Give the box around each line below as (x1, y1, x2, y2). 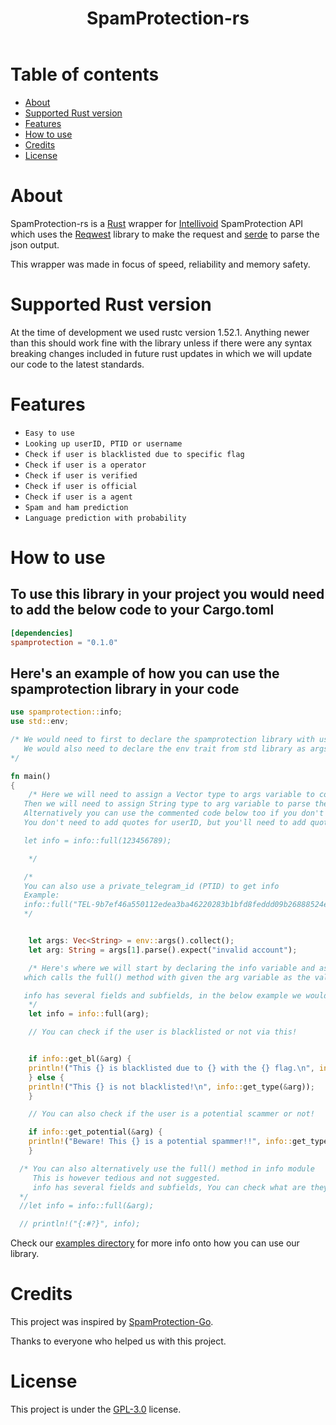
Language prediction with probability (24, 513, 187, 523)
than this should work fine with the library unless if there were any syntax (10, 337, 313, 349)
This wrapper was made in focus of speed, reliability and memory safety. (10, 258, 311, 270)
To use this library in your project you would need (10, 586, 325, 603)
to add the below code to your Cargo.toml (10, 602, 275, 619)
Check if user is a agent (24, 492, 133, 502)
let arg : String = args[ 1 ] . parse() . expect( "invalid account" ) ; (28, 945, 298, 955)
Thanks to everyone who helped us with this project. (10, 1335, 227, 1347)
